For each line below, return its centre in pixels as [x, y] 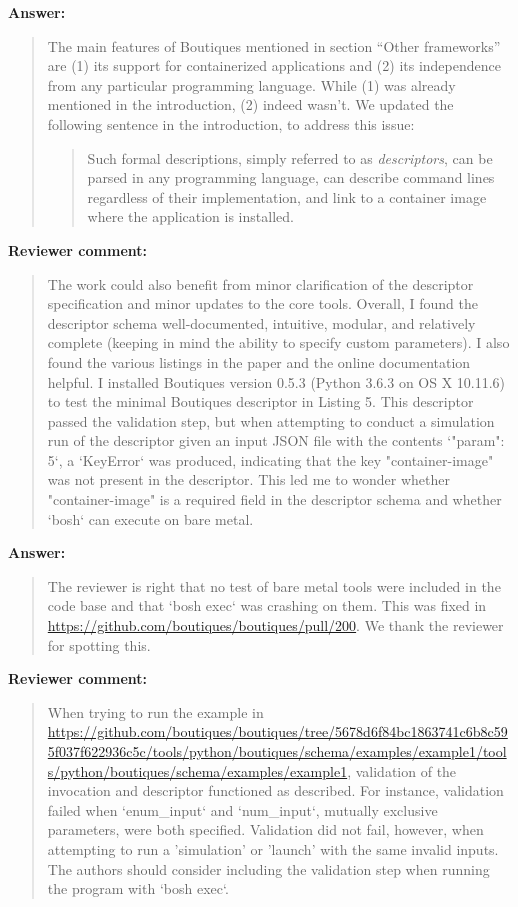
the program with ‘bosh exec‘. [138, 888]
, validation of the [402, 770]
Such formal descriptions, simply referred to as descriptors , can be [290, 157]
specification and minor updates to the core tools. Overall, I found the [262, 303]
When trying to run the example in [155, 711]
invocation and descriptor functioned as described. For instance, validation [275, 790]
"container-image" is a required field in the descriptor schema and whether [274, 499]
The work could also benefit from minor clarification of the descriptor [260, 283]
